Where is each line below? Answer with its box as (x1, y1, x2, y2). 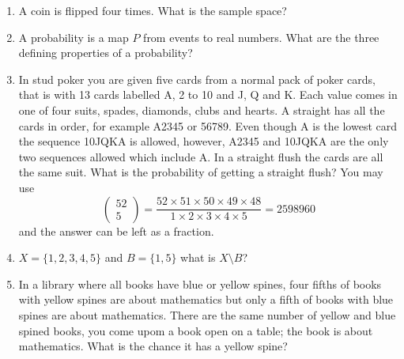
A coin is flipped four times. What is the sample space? (18, 2, 287, 18)
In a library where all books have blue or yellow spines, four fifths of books (18, 275, 382, 292)
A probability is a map (18, 28, 129, 45)
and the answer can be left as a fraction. (18, 222, 214, 239)
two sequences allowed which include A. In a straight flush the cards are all (18, 148, 383, 164)
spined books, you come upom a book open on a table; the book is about (18, 322, 373, 338)
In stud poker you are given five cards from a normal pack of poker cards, (18, 70, 376, 87)
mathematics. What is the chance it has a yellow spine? (18, 338, 288, 354)
